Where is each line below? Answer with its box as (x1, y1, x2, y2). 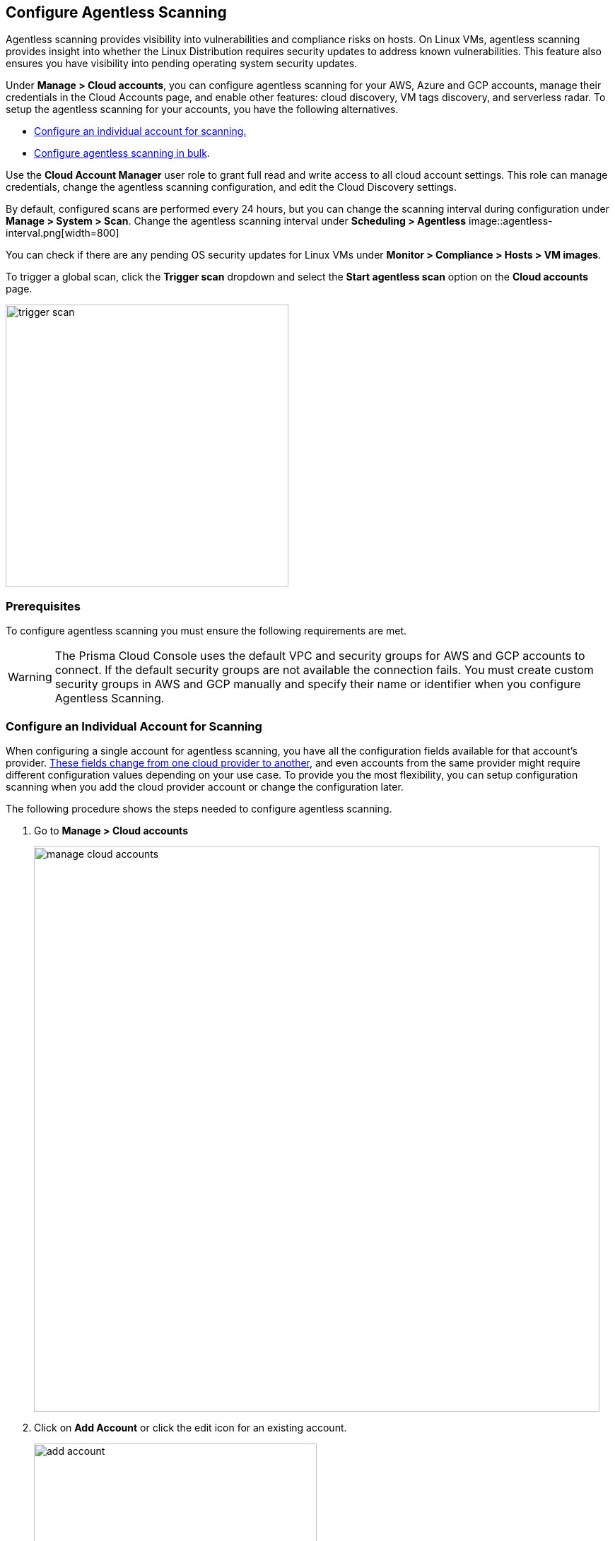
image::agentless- (468, 215, 553, 228)
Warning (8, 670, 52, 685)
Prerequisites (6, 598, 81, 613)
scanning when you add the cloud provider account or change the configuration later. (6, 780, 404, 793)
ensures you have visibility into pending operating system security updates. (6, 57, 358, 70)
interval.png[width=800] (6, 227, 119, 240)
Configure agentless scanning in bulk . (34, 147, 210, 160)
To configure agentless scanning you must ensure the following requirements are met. (6, 625, 407, 637)
